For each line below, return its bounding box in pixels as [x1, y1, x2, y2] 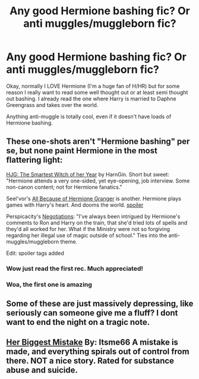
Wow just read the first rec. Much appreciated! [6, 264, 144, 273]
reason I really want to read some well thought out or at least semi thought [6, 89, 188, 96]
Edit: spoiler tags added [6, 249, 64, 257]
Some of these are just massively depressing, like [6, 298, 194, 308]
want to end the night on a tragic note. [6, 317, 150, 327]
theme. [60, 238, 78, 245]
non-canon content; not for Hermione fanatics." [6, 183, 123, 191]
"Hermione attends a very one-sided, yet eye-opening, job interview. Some [6, 177, 190, 184]
